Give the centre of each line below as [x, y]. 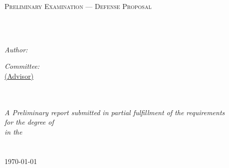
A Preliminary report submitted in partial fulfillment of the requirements [115, 112]
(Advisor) [19, 76]
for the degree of [29, 122]
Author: [16, 49]
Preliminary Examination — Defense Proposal [78, 6]
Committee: [22, 66]
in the [13, 131]
